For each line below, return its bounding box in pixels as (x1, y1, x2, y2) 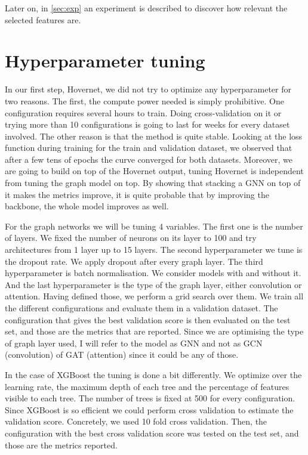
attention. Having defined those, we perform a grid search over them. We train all (5, 290, 304, 302)
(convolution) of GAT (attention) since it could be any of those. (5, 348, 239, 361)
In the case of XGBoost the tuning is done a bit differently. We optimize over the (5, 368, 302, 380)
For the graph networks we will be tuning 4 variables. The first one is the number (5, 219, 303, 232)
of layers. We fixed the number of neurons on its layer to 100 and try (5, 231, 257, 244)
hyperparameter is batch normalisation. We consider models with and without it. (5, 267, 301, 279)
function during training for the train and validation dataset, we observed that (5, 141, 292, 154)
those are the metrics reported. (5, 438, 118, 451)
